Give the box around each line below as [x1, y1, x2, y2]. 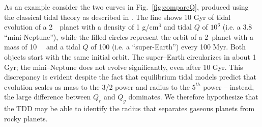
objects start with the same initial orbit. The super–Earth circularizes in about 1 [4, 51, 256, 62]
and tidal [163, 21, 192, 32]
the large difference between [4, 91, 91, 102]
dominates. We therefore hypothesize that [128, 91, 258, 102]
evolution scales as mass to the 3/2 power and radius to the [4, 81, 190, 92]
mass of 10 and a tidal [4, 41, 80, 52]
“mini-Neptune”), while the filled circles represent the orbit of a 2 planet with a [4, 31, 253, 42]
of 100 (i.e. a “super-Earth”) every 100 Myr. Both [91, 41, 246, 52]
